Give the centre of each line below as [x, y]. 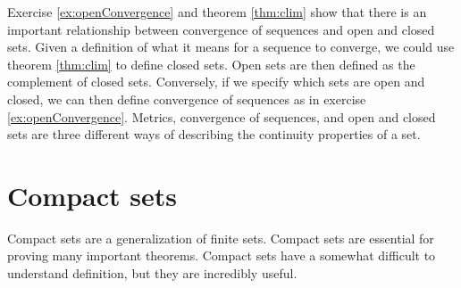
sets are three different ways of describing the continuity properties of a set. [214, 134]
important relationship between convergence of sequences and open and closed [221, 29]
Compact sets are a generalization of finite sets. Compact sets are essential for [221, 238]
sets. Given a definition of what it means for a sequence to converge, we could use [231, 47]
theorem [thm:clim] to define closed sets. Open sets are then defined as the [211, 64]
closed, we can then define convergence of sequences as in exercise [187, 99]
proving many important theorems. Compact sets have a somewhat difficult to [222, 255]
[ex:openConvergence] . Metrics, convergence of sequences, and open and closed [222, 116]
